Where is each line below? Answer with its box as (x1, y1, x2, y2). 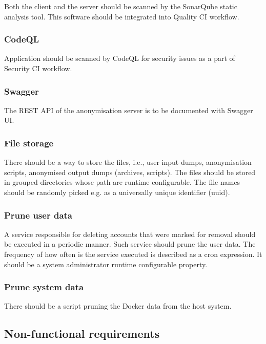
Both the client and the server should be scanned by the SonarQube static (4, 1, 237, 11)
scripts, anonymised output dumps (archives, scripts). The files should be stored (4, 166, 256, 177)
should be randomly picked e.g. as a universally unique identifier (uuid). (4, 187, 230, 197)
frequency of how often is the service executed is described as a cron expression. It (4, 249, 262, 259)
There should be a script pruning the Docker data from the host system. (4, 300, 232, 311)
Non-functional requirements (4, 326, 160, 341)
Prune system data (4, 281, 84, 293)
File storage (4, 136, 54, 149)
